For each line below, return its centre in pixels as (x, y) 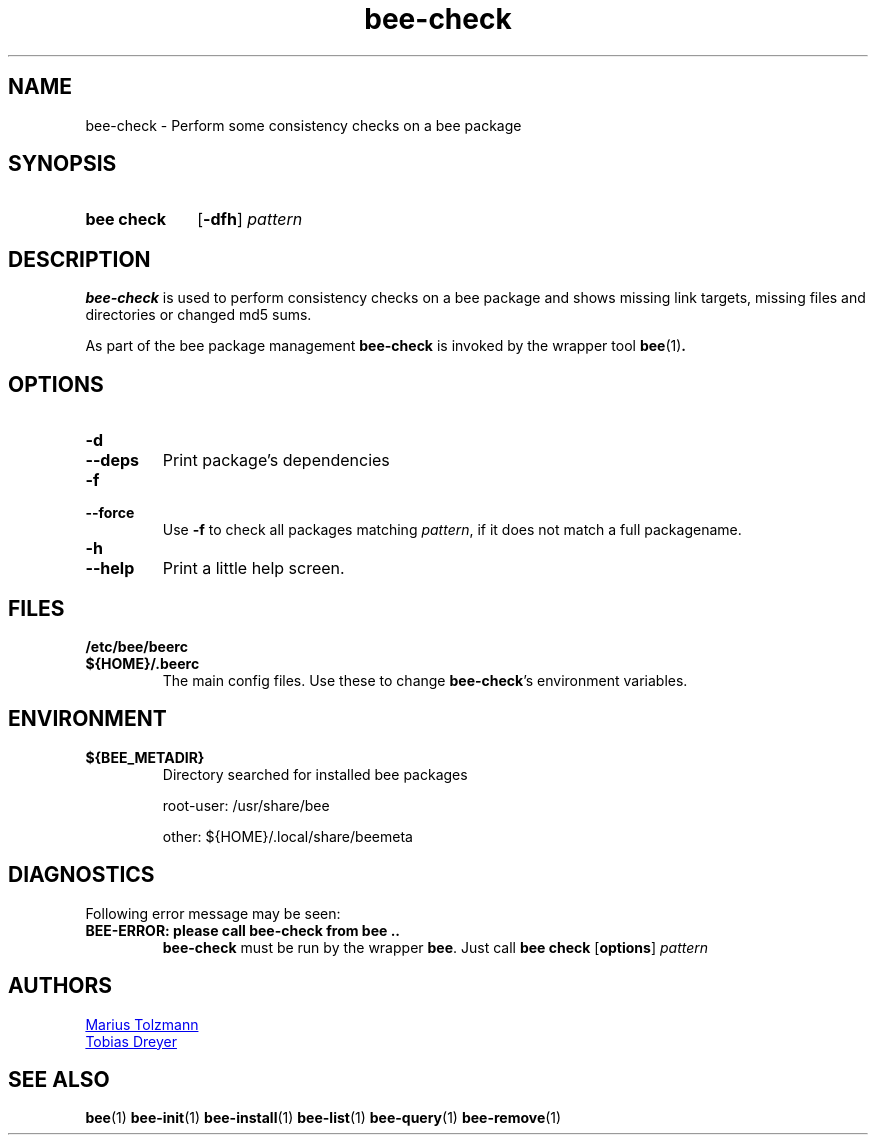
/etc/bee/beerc (136, 646)
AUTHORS (60, 986)
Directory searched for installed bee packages (315, 774)
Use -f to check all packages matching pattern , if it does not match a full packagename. (452, 530)
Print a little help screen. (253, 568)
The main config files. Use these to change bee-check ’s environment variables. (425, 680)
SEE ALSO (59, 1079)
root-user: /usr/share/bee (246, 805)
